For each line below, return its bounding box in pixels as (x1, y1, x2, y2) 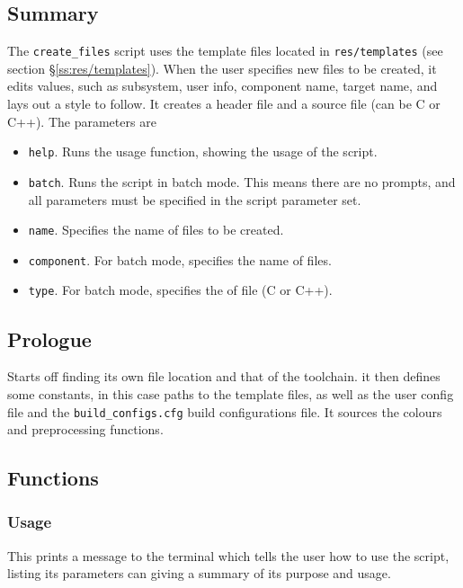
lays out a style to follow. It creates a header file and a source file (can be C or (7, 94, 441, 113)
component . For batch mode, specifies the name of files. (28, 250, 332, 269)
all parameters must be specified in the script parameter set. (28, 190, 361, 209)
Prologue (7, 325, 92, 352)
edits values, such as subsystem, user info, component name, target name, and (7, 76, 438, 95)
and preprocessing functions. (7, 420, 164, 439)
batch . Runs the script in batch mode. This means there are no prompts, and (28, 172, 456, 191)
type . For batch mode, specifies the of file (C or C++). (28, 281, 333, 299)
